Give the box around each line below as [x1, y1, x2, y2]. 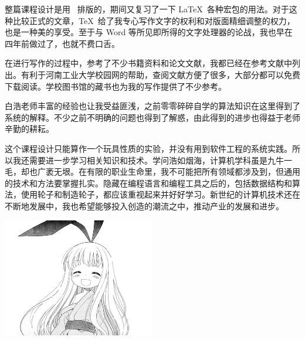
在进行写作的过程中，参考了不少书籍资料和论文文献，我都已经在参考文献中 [5, 57, 292, 69]
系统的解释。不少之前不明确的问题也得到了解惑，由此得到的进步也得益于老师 [5, 111, 300, 123]
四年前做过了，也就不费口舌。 [5, 37, 120, 49]
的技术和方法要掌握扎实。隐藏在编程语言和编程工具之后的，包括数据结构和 [5, 176, 292, 189]
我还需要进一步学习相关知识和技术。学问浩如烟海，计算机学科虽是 [12, 154, 267, 166]
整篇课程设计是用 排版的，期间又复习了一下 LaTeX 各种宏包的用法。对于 [5, 3, 289, 15]
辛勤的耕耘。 [5, 123, 54, 135]
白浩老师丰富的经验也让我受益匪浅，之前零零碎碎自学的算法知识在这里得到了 [5, 100, 300, 112]
